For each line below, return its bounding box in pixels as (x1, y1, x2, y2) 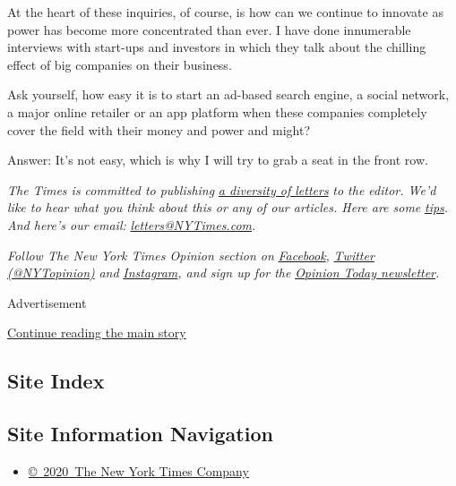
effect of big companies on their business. (7, 55, 232, 73)
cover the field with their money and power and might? (7, 120, 311, 139)
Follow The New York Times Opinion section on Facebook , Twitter (7, 245, 374, 264)
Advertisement (7, 293, 87, 311)
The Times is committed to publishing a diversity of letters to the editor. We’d (7, 180, 436, 199)
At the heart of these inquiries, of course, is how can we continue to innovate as (7, 3, 443, 21)
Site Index (7, 367, 105, 395)
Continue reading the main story (7, 323, 186, 342)
